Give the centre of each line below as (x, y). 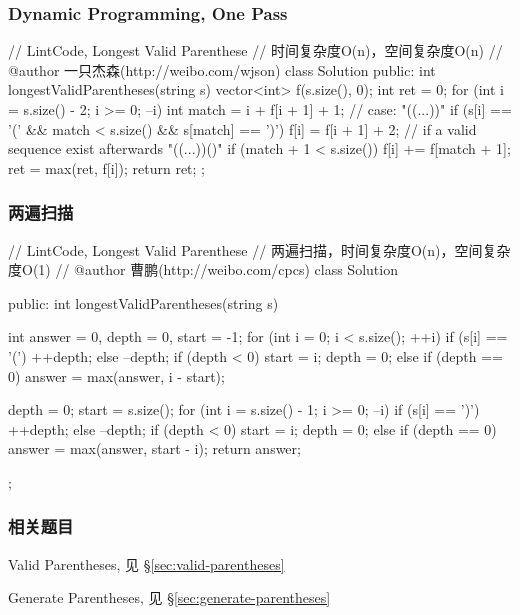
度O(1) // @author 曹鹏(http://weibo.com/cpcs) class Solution (203, 269)
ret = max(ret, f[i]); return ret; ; (107, 167)
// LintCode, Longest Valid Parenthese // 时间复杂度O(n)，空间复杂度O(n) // (255, 50)
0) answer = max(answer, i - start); (116, 375)
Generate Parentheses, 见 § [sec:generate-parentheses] (169, 597)
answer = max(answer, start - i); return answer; (154, 448)
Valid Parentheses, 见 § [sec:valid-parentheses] (146, 563)
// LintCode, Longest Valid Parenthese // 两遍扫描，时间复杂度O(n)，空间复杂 (259, 249)
